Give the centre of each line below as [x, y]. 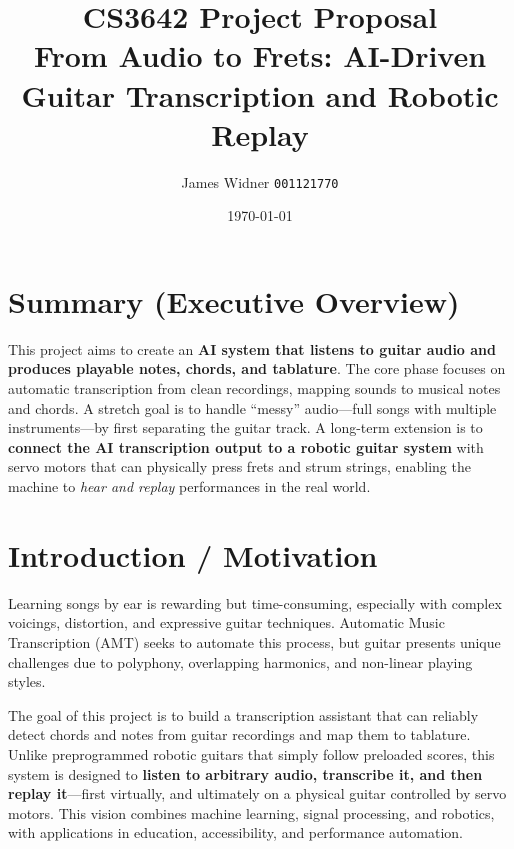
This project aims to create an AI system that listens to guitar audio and [252, 348]
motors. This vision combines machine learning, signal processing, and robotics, [251, 812]
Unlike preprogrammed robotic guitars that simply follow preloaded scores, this [251, 753]
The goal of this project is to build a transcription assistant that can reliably [243, 714]
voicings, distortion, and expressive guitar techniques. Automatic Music [226, 622]
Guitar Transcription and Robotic [260, 94]
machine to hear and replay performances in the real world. [189, 486]
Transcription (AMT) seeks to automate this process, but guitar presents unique [254, 641]
